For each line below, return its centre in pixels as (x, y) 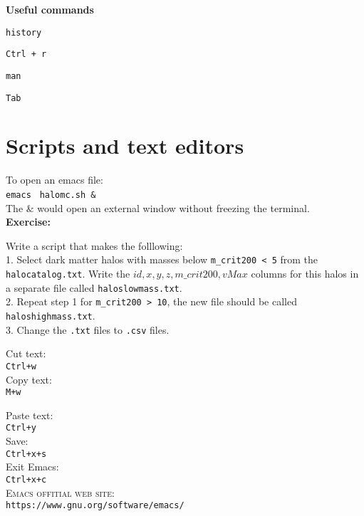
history (24, 32)
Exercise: (28, 222)
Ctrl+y (21, 428)
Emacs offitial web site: (60, 492)
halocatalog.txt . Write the (68, 274)
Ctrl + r (26, 54)
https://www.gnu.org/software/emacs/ (95, 506)
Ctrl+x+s (26, 454)
